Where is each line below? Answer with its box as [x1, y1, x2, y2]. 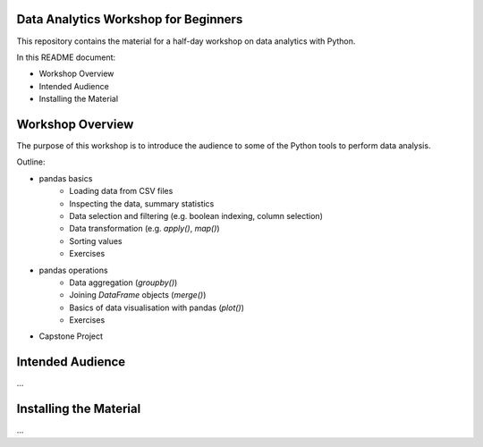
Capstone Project [38, 331, 103, 342]
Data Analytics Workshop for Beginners [16, 12, 243, 27]
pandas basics [38, 173, 93, 183]
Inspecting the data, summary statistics [69, 198, 215, 209]
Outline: [16, 156, 46, 167]
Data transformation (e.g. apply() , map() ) [69, 223, 220, 234]
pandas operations [38, 265, 108, 275]
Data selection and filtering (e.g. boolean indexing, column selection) [69, 210, 324, 221]
